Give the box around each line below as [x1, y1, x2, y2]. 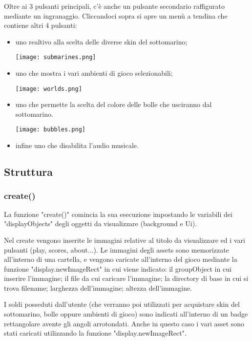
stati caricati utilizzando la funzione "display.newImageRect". [4, 328, 187, 338]
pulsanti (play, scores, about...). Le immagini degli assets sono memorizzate [4, 244, 229, 255]
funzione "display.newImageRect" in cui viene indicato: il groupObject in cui [4, 263, 231, 274]
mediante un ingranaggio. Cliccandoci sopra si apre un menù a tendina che [4, 10, 228, 21]
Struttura [4, 164, 53, 179]
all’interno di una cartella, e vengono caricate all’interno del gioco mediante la [4, 254, 237, 264]
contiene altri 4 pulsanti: [4, 20, 77, 30]
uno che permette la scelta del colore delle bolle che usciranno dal [15, 99, 212, 109]
